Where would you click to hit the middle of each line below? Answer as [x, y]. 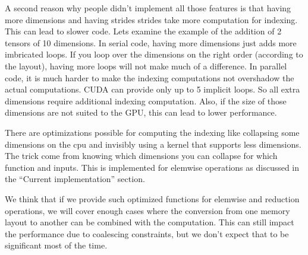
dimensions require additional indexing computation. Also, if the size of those [146, 101]
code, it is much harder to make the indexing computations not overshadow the [150, 77]
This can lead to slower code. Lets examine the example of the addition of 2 [143, 31]
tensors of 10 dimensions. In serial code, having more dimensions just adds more [151, 42]
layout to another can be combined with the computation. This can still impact [150, 222]
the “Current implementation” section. [75, 179]
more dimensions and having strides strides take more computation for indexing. [151, 19]
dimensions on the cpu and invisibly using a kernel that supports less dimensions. [153, 144]
